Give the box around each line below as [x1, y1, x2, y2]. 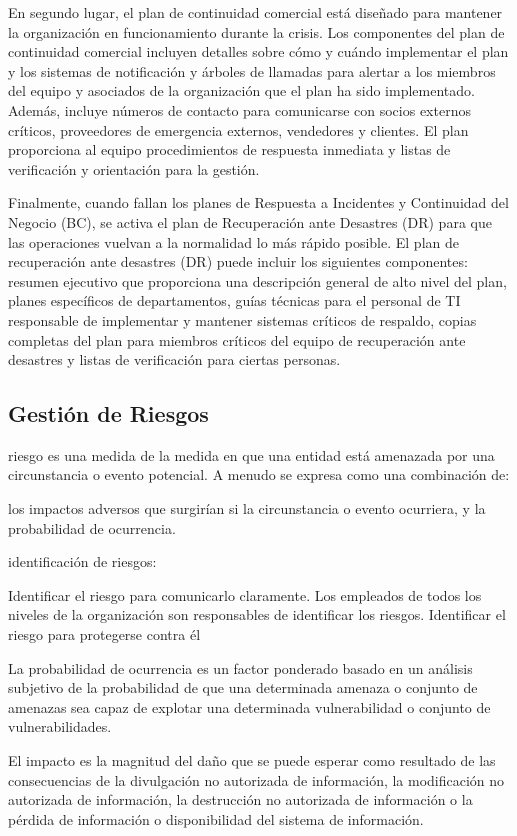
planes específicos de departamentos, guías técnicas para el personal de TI [8, 290, 461, 311]
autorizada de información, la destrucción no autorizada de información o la [8, 789, 473, 810]
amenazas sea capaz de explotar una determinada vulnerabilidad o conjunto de [8, 696, 491, 717]
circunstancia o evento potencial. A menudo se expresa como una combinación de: [8, 464, 510, 485]
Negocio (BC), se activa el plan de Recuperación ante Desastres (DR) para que [8, 211, 492, 232]
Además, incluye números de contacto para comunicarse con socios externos [8, 99, 471, 120]
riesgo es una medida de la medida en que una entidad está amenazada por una [8, 444, 495, 465]
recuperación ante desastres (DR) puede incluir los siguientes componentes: [8, 251, 468, 272]
